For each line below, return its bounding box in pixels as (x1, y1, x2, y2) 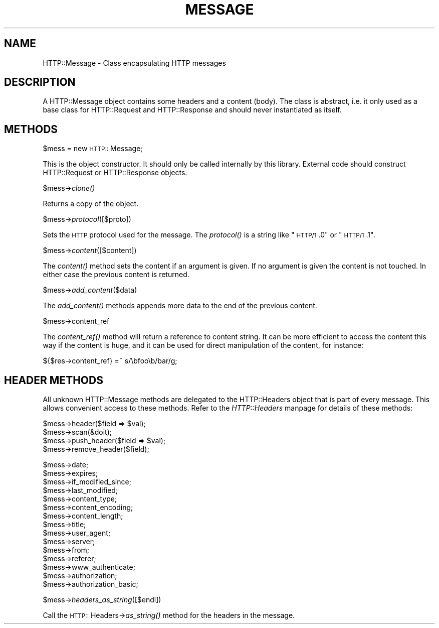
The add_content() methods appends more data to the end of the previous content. (43, 301, 317, 310)
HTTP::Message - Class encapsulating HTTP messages (43, 58, 226, 67)
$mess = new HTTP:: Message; (43, 144, 143, 153)
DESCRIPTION (4, 76, 76, 89)
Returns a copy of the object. (43, 199, 139, 208)
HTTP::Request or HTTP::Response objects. (43, 168, 187, 177)
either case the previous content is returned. (43, 270, 189, 279)
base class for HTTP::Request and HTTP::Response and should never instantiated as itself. (43, 105, 342, 114)
